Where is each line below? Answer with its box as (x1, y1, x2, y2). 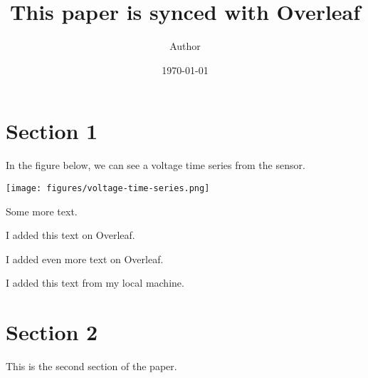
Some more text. (6, 203, 78, 218)
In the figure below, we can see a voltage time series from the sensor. (6, 158, 305, 173)
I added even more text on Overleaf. (6, 251, 164, 266)
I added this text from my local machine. (6, 275, 184, 290)
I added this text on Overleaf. (6, 228, 135, 242)
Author (169, 39, 201, 53)
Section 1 (6, 116, 98, 145)
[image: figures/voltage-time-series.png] (6, 183, 210, 193)
